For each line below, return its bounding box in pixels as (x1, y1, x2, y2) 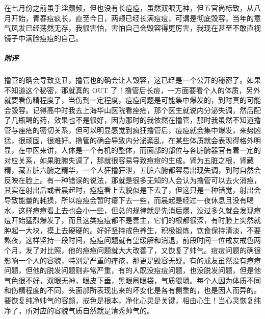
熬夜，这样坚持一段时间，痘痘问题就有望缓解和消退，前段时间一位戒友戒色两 (4, 235, 261, 245)
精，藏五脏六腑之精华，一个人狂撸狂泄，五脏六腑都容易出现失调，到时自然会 (4, 165, 261, 175)
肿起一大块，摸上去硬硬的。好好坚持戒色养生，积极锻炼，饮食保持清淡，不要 (4, 224, 261, 235)
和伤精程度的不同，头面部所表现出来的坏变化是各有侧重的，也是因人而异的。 (4, 285, 261, 295)
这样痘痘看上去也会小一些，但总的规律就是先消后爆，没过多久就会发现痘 (18, 204, 261, 215)
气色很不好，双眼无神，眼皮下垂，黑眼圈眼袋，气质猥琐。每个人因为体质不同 (4, 275, 261, 285)
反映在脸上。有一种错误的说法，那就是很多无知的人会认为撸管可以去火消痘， (4, 174, 261, 185)
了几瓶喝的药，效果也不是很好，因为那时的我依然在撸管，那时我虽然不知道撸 (4, 115, 261, 125)
